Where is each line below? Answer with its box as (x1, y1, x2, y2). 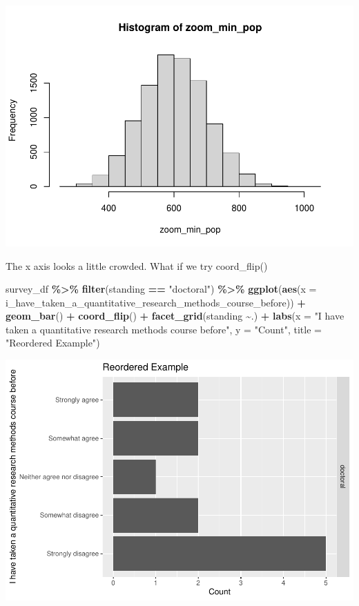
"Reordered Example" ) (6, 335, 100, 350)
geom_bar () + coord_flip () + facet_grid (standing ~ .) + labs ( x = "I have (6, 309, 345, 323)
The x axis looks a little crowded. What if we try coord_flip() (6, 258, 268, 273)
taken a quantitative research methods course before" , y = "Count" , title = (6, 322, 322, 336)
